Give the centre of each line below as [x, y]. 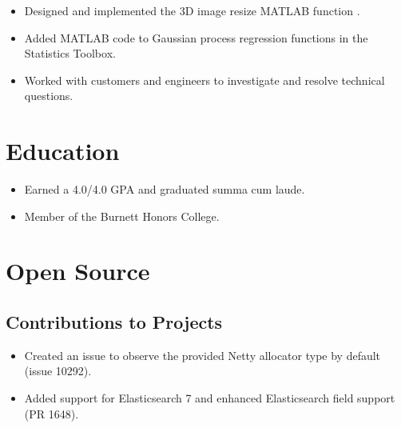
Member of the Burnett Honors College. [122, 216]
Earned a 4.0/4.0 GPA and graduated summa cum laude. [165, 189]
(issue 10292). [58, 371]
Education [63, 151]
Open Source [78, 271]
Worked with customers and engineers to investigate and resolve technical [204, 80]
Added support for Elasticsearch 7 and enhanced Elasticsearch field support [210, 398]
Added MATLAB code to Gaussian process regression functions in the [196, 37]
